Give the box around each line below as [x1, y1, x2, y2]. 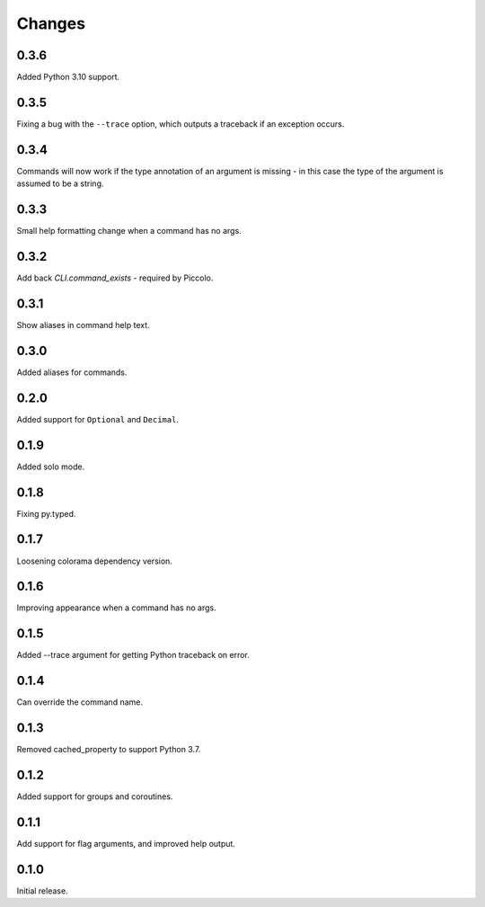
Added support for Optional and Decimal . [16, 413, 180, 424]
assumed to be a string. [16, 178, 104, 189]
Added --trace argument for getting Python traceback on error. [16, 650, 251, 661]
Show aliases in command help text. [16, 319, 150, 330]
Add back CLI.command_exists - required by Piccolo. [16, 272, 214, 283]
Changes [16, 13, 85, 33]
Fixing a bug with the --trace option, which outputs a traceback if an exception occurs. [16, 118, 345, 129]
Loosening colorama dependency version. [16, 556, 172, 566]
